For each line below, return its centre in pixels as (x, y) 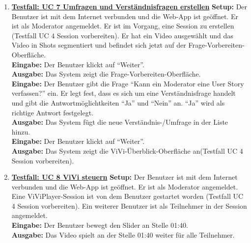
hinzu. (21, 131)
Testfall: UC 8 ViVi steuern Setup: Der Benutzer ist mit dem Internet (125, 177)
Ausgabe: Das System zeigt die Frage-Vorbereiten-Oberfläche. (106, 74)
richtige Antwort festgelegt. (52, 112)
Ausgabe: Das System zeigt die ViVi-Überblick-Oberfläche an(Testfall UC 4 (127, 150)
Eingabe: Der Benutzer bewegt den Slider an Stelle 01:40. (100, 225)
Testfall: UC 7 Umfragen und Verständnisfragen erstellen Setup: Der (129, 6)
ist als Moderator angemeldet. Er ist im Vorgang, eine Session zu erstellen (123, 26)
